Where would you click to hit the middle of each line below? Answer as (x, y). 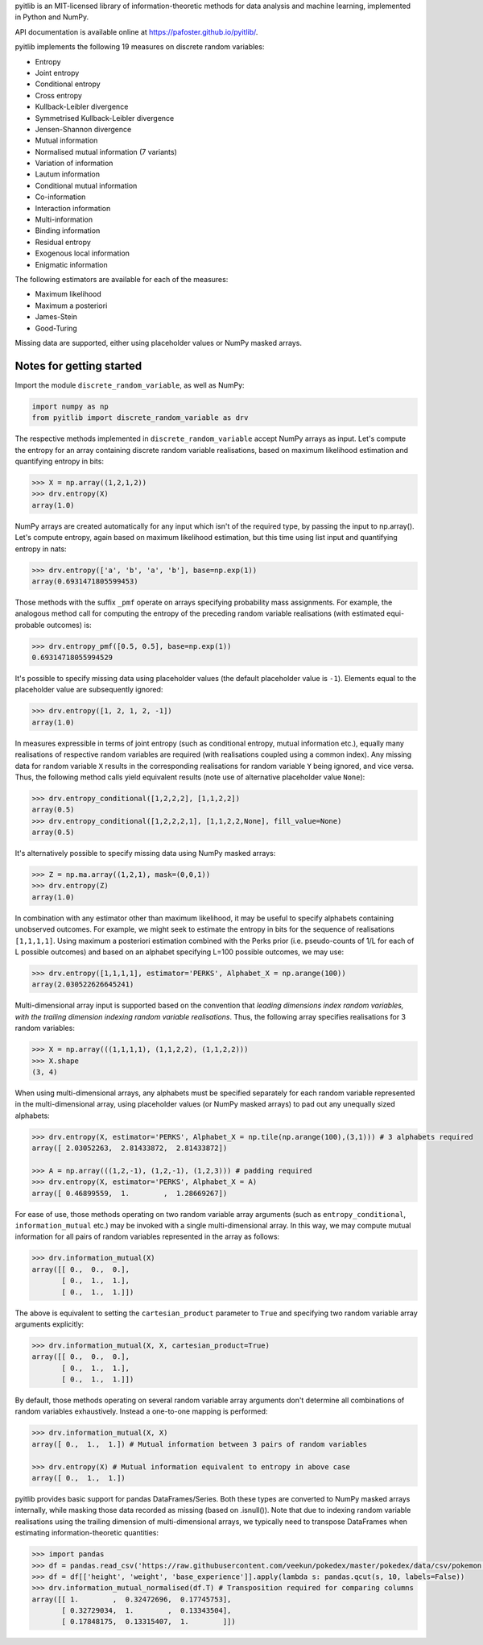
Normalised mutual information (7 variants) (106, 152)
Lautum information (68, 174)
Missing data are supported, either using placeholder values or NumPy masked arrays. (158, 343)
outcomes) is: (69, 625)
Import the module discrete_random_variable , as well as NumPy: (130, 385)
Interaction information (73, 208)
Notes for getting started (78, 366)
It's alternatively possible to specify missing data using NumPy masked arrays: (145, 854)
